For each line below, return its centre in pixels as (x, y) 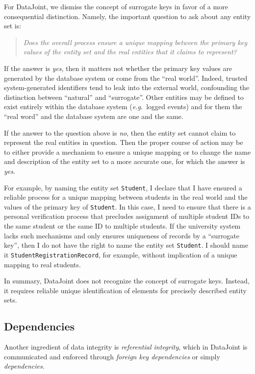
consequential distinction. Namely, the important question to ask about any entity (127, 16)
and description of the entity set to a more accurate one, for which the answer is (125, 161)
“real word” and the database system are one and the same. (94, 116)
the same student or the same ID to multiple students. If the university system (122, 226)
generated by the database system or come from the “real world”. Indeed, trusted (126, 78)
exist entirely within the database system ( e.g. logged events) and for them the (123, 106)
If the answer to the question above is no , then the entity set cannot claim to (120, 132)
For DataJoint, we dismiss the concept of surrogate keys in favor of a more (116, 6)
